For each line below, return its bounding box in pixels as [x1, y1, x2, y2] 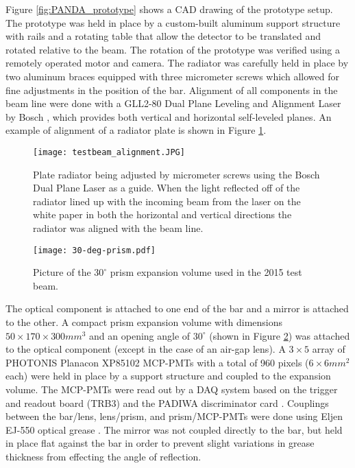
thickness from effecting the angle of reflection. [5, 449, 201, 463]
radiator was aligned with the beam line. [33, 220, 204, 235]
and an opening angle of [89, 328, 191, 342]
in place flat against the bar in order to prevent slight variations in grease [5, 436, 315, 450]
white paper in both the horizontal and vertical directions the [33, 207, 292, 222]
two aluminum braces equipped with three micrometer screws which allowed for [5, 69, 339, 83]
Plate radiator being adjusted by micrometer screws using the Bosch [33, 167, 320, 181]
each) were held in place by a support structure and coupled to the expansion [5, 368, 331, 383]
